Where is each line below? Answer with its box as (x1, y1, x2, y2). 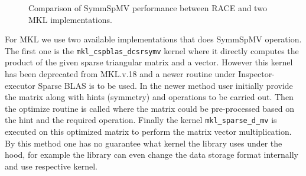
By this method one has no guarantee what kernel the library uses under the (5, 137, 282, 149)
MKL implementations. (28, 13, 112, 25)
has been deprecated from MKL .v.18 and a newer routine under (5, 68, 236, 80)
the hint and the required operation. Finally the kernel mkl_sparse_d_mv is (5, 114, 277, 126)
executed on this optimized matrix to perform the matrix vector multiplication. (5, 125, 292, 138)
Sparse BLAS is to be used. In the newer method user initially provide (38, 79, 293, 91)
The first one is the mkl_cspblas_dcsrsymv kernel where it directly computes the (5, 44, 299, 57)
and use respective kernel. (5, 160, 97, 172)
